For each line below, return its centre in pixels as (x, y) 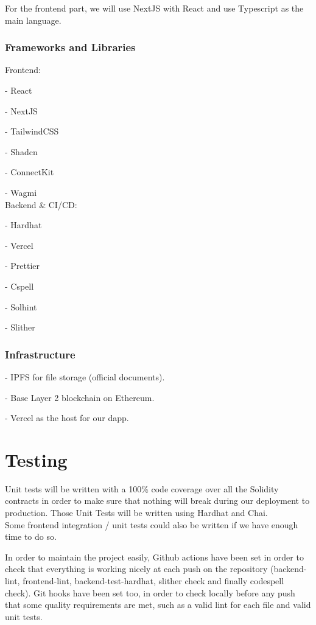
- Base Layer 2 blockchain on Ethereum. (80, 397)
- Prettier (23, 266)
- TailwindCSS (32, 131)
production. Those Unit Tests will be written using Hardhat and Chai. (136, 513)
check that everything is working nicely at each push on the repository (136, 569)
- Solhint (21, 306)
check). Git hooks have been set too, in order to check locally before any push (150, 592)
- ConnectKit (30, 172)
